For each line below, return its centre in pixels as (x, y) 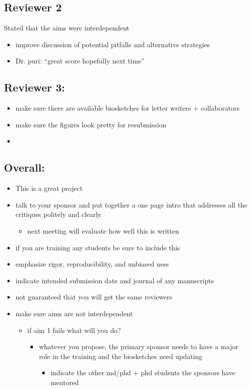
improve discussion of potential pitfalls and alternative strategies (113, 44)
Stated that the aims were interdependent (67, 28)
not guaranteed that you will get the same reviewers (94, 297)
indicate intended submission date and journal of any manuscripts (115, 280)
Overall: (25, 167)
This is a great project (49, 188)
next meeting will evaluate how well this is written (103, 230)
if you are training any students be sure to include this (98, 247)
